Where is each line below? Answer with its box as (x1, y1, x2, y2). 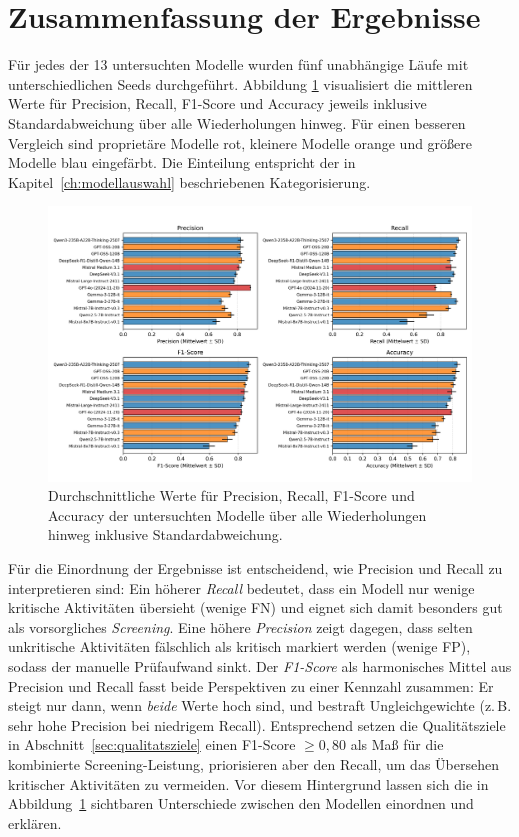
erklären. (8, 812, 62, 833)
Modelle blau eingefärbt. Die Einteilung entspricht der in (8, 152, 356, 173)
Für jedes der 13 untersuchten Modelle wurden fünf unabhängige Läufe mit (8, 54, 469, 75)
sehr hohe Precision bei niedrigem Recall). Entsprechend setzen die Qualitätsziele (8, 714, 506, 735)
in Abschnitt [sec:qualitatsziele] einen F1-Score (8, 734, 296, 755)
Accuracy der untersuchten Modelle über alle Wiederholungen (48, 504, 427, 525)
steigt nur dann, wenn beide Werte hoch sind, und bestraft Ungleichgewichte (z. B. (8, 695, 512, 716)
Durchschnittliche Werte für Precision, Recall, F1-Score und (48, 485, 415, 506)
